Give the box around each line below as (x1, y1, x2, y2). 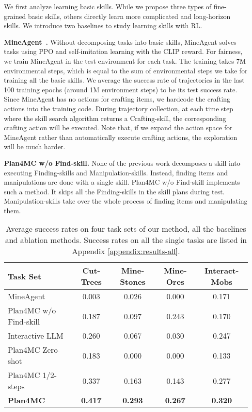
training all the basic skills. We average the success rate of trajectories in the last (4, 75, 245, 85)
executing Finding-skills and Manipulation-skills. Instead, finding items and (4, 167, 228, 177)
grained (4, 11, 26, 21)
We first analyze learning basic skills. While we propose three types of (4, 1, 211, 11)
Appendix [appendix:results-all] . (72, 245, 180, 257)
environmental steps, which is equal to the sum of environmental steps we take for (4, 65, 248, 75)
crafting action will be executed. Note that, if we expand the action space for (4, 122, 233, 133)
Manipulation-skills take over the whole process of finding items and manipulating (4, 196, 248, 206)
